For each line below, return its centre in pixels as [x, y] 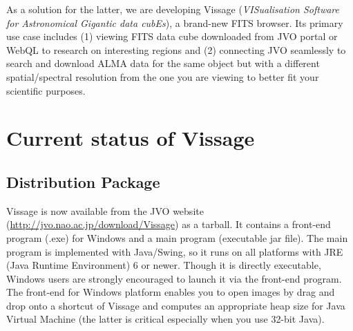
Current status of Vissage [131, 138]
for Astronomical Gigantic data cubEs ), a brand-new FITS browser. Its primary [175, 22]
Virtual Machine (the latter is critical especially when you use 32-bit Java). [165, 319]
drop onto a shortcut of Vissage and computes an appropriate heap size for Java [176, 305]
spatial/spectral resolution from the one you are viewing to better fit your [163, 76]
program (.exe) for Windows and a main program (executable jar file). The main [177, 237]
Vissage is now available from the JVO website [105, 210]
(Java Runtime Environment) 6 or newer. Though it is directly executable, [164, 265]
